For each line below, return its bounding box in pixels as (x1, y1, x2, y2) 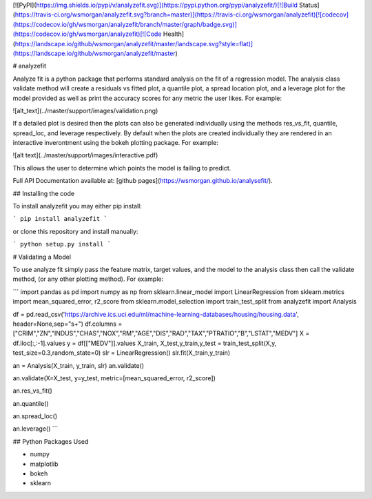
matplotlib (30, 460, 59, 468)
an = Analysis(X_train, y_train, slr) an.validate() (12, 361, 145, 369)
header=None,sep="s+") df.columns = (12, 320, 123, 328)
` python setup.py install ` (12, 240, 112, 248)
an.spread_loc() (12, 412, 58, 420)
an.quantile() (12, 399, 49, 407)
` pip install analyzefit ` (12, 215, 108, 223)
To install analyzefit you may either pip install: (12, 202, 143, 211)
